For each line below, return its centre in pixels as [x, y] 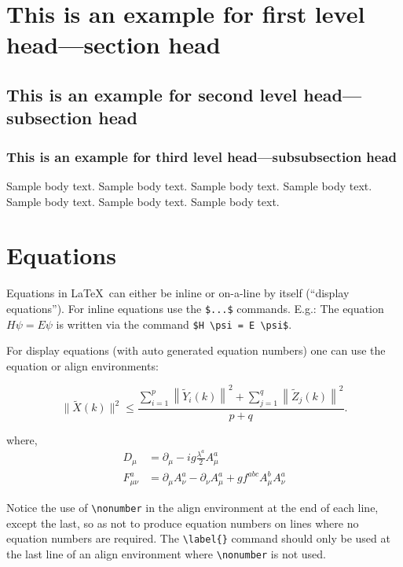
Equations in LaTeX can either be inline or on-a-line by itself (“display [178, 293]
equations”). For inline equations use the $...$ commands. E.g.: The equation [195, 308]
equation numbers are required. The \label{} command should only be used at [198, 538]
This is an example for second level [152, 94]
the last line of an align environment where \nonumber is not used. [166, 553]
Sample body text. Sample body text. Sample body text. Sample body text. [189, 185]
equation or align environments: [82, 365]
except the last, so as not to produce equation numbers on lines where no [183, 523]
